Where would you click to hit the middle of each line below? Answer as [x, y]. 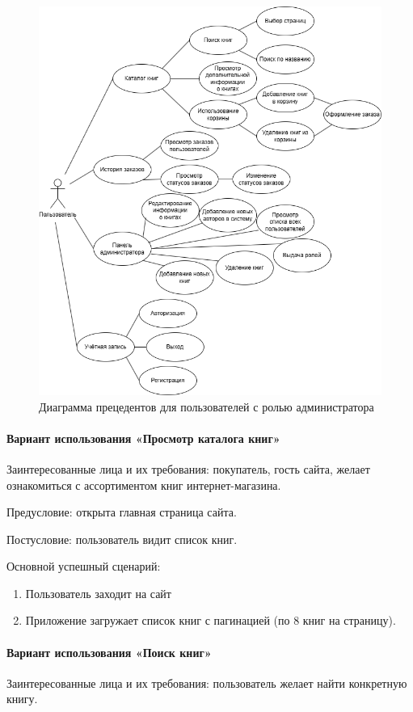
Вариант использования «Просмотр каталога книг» [143, 438]
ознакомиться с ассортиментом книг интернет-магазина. [144, 484]
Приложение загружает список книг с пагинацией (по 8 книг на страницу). [211, 620]
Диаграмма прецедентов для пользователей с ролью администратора [206, 406]
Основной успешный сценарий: [84, 566]
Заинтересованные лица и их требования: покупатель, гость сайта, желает [188, 468]
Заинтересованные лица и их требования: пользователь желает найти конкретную [207, 683]
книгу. [22, 699]
